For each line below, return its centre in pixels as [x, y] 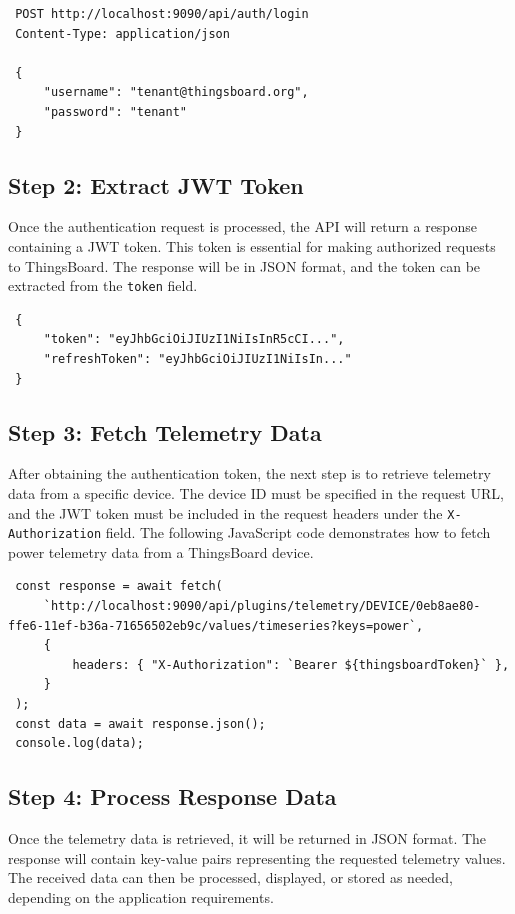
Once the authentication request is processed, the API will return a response [243, 226]
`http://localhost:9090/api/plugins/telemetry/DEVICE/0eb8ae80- [262, 606]
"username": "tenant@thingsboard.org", [176, 92]
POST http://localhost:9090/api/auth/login [162, 14]
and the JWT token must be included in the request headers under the [225, 512]
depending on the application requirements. [141, 896]
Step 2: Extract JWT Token [156, 184]
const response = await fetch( [119, 586]
